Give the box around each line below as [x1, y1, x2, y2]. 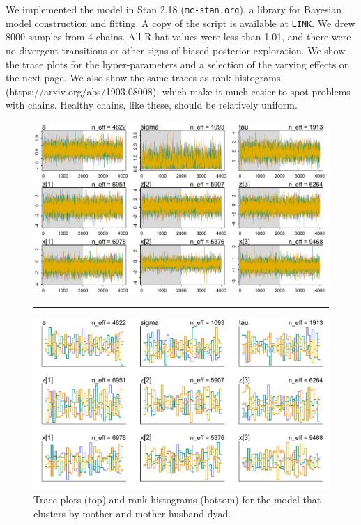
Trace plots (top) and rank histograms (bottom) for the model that [33, 492, 321, 507]
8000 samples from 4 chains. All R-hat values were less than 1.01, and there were [6, 29, 351, 44]
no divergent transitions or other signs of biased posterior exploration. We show [6, 42, 346, 57]
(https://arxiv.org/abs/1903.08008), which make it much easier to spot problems [6, 84, 351, 98]
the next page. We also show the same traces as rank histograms [6, 70, 281, 85]
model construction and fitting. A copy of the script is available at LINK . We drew [6, 15, 355, 30]
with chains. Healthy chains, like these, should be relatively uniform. [6, 97, 298, 112]
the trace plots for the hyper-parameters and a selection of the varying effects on [6, 56, 350, 71]
